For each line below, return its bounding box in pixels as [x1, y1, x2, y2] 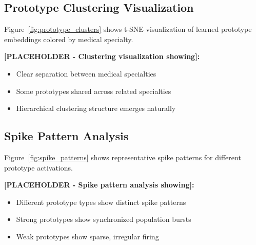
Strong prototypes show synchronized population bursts [16, 214, 191, 224]
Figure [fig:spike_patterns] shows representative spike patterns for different [4, 152, 241, 162]
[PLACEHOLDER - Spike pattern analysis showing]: [4, 179, 194, 190]
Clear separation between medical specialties [16, 68, 156, 79]
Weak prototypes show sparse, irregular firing [16, 231, 159, 241]
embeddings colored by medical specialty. [4, 33, 133, 44]
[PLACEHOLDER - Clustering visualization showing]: [4, 51, 200, 62]
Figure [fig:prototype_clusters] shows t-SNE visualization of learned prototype [4, 24, 252, 34]
